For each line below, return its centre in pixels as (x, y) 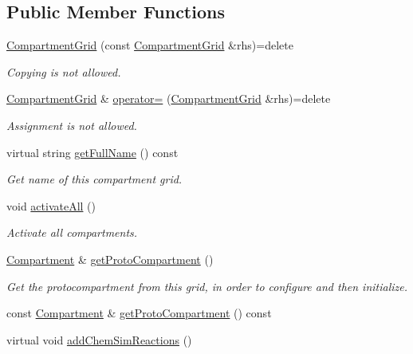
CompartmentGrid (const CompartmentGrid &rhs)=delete (150, 45)
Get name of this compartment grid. (94, 179)
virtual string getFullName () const (92, 152)
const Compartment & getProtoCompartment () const (139, 313)
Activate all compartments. (72, 232)
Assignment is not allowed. (72, 125)
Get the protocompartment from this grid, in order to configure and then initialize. (207, 286)
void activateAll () (51, 205)
